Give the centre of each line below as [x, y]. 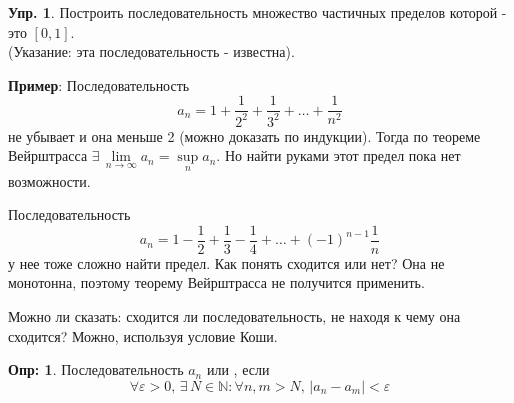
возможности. [49, 180]
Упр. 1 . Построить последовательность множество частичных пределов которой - [257, 12]
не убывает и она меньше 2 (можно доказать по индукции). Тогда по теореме [244, 135]
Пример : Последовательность [99, 84]
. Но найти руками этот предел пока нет [338, 155]
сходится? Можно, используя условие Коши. [143, 335]
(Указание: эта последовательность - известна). [151, 51]
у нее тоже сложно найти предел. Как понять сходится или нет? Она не [226, 262]
